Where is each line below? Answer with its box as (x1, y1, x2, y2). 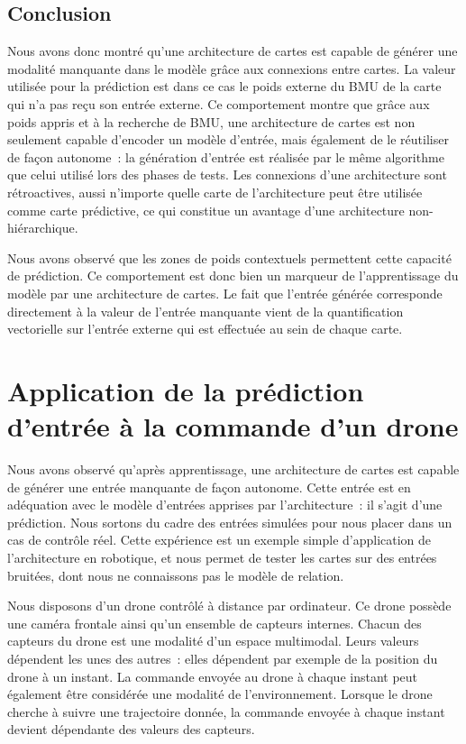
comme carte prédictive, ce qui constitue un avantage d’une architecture (7, 200, 405, 219)
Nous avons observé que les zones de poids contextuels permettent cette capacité (7, 248, 452, 267)
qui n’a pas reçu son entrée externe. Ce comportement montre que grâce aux (7, 94, 430, 113)
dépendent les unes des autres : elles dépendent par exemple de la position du (7, 648, 438, 667)
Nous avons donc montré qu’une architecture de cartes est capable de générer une (7, 41, 458, 60)
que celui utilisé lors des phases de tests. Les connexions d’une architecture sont (7, 165, 447, 184)
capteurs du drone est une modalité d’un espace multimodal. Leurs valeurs (7, 631, 419, 650)
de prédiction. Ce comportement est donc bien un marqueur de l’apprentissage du (7, 266, 459, 285)
